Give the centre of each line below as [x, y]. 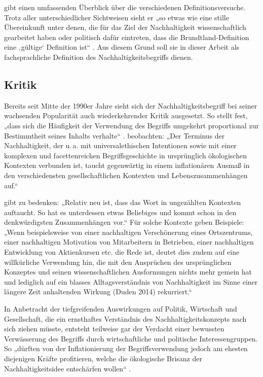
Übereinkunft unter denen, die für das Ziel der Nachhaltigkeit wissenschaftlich [125, 27]
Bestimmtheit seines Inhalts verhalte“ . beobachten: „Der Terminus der [115, 135]
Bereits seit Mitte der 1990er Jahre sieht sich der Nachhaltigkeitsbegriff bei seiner [131, 105]
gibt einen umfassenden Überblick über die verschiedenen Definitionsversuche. [125, 7]
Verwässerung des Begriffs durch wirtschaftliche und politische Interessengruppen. [131, 338]
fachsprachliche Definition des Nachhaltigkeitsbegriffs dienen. [99, 57]
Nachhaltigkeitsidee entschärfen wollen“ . [68, 368]
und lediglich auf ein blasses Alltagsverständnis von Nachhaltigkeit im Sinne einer [131, 281]
